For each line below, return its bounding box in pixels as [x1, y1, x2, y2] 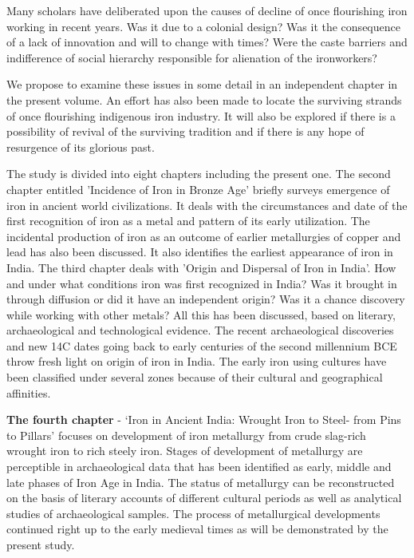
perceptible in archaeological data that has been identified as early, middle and [6, 458, 392, 475]
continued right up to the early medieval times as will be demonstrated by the [6, 520, 388, 537]
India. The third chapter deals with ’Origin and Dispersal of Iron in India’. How [6, 259, 396, 275]
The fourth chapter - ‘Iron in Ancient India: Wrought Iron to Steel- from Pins [6, 411, 401, 428]
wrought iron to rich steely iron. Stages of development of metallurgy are [6, 442, 363, 459]
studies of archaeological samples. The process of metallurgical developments [6, 505, 380, 521]
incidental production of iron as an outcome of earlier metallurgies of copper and [6, 228, 401, 244]
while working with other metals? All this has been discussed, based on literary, [6, 306, 396, 323]
